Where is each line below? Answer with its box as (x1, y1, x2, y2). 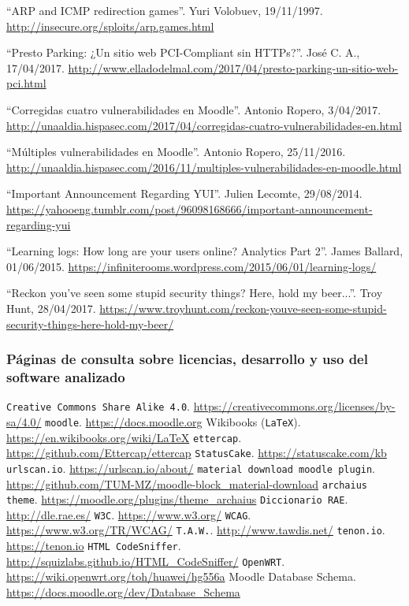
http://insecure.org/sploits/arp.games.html (6, 17, 214, 34)
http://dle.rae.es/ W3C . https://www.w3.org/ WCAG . (6, 506, 251, 522)
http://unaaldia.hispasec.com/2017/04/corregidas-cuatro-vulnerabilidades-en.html (6, 117, 402, 133)
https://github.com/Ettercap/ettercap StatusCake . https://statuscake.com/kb (6, 444, 387, 461)
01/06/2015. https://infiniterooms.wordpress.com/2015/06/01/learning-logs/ (6, 258, 377, 274)
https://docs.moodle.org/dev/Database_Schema (6, 584, 240, 600)
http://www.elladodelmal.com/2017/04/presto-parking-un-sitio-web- (68, 59, 399, 76)
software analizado (6, 366, 125, 386)
